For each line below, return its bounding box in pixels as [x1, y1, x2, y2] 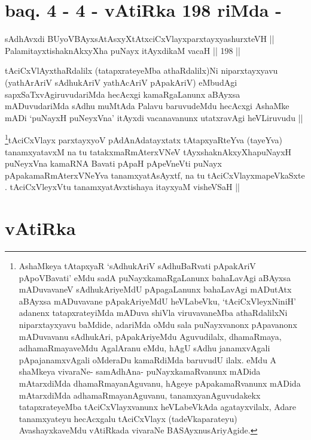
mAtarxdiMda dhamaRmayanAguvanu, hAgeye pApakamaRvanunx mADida [19, 376, 301, 389]
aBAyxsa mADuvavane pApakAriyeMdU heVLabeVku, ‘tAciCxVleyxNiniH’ [19, 294, 296, 307]
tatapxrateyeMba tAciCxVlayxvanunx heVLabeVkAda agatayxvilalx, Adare [19, 400, 296, 413]
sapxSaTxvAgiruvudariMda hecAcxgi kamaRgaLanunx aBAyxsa [5, 88, 240, 100]
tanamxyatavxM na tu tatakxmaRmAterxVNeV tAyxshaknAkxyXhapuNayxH [5, 145, 292, 158]
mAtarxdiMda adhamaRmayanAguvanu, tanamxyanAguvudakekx [19, 388, 261, 401]
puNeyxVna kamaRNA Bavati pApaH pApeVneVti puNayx [5, 157, 222, 170]
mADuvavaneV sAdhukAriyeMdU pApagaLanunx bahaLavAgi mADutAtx [19, 283, 292, 296]
